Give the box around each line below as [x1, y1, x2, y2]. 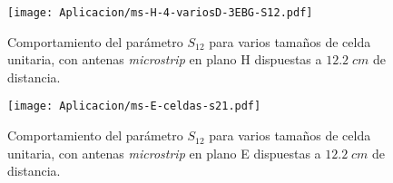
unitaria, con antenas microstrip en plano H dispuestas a [7, 50, 322, 69]
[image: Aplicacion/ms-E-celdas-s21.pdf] [7, 100, 261, 113]
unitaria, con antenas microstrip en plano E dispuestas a [7, 143, 321, 162]
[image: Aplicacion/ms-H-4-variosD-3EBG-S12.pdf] [7, 6, 313, 19]
